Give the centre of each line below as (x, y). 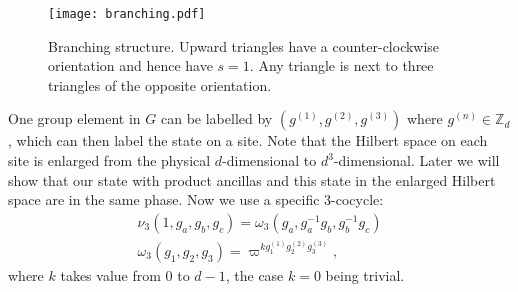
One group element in (74, 118)
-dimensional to (269, 160)
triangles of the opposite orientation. (160, 84)
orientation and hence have (130, 65)
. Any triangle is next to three (341, 65)
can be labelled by (216, 118)
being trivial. (365, 274)
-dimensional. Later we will (416, 160)
